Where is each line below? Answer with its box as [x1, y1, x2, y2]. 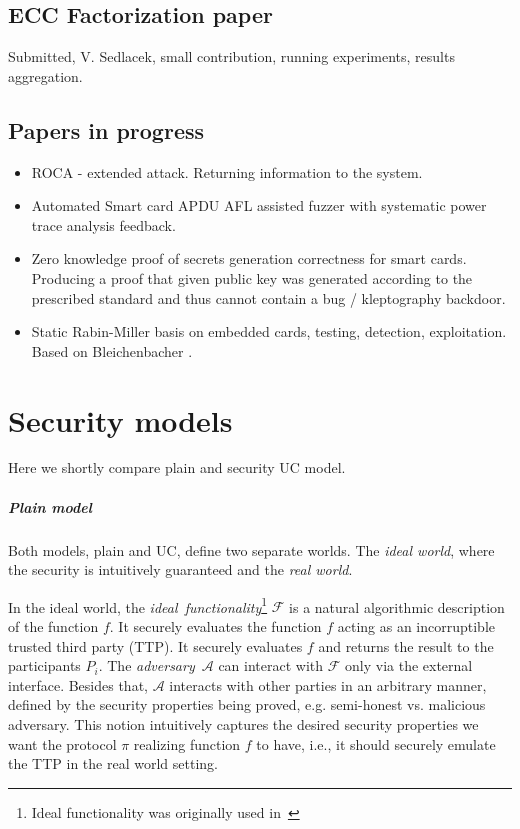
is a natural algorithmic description [289, 596, 505, 617]
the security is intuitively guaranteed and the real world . [8, 559, 353, 580]
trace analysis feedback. [31, 214, 176, 235]
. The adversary [98, 655, 195, 676]
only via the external [345, 655, 473, 676]
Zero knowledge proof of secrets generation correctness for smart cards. [31, 248, 467, 269]
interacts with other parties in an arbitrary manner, [169, 674, 487, 695]
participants [8, 655, 81, 676]
